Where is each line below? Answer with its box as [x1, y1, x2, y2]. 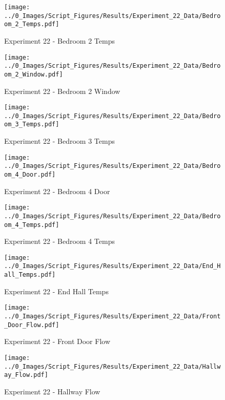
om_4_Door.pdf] [4, 171, 56, 178]
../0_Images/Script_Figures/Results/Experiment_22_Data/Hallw [4, 363, 221, 370]
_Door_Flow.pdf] [4, 321, 59, 329]
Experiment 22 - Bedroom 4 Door [4, 185, 110, 196]
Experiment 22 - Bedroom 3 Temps [4, 136, 115, 146]
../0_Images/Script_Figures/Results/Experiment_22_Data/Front [4, 313, 221, 320]
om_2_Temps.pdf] [4, 21, 59, 28]
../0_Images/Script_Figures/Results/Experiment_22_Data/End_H [4, 262, 221, 270]
